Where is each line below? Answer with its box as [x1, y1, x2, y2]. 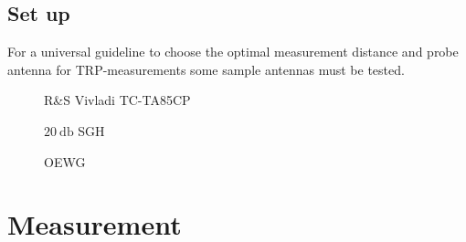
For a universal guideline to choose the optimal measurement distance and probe [7, 42, 459, 61]
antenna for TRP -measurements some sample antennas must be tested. [7, 59, 405, 79]
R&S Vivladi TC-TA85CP [44, 90, 191, 110]
